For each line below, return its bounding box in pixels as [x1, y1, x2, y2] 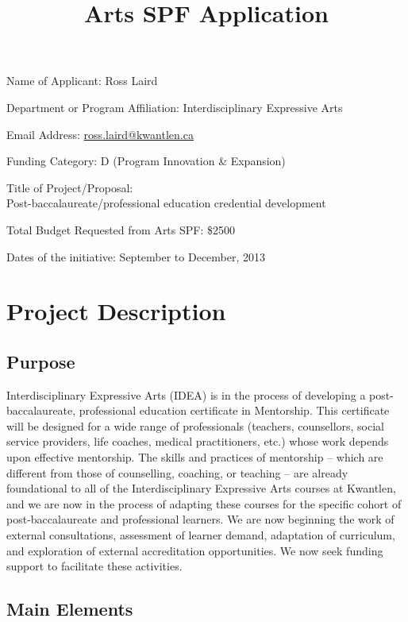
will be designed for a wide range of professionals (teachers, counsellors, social [6, 417, 385, 434]
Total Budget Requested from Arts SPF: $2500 [6, 221, 236, 238]
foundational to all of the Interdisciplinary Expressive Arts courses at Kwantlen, [6, 480, 396, 496]
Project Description [6, 295, 226, 327]
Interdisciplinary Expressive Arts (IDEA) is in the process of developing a [6, 386, 366, 403]
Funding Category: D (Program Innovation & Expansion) [6, 153, 286, 169]
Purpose [6, 349, 75, 373]
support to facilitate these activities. [6, 558, 183, 574]
